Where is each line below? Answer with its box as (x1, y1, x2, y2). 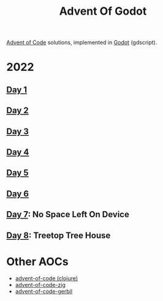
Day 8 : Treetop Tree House (6, 230, 111, 240)
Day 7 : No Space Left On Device (6, 209, 130, 220)
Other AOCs (6, 255, 69, 269)
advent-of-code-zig (15, 281, 66, 289)
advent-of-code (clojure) (15, 275, 78, 282)
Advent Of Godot (59, 4, 147, 18)
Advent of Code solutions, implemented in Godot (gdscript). (6, 39, 157, 46)
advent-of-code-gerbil (15, 288, 72, 295)
